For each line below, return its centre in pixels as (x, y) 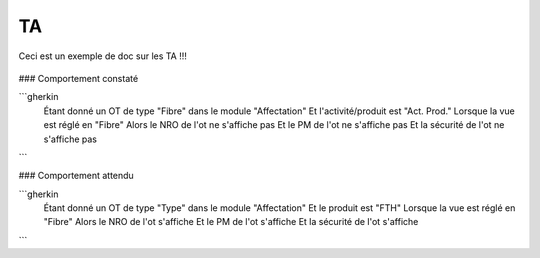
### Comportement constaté (78, 78)
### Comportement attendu (76, 176)
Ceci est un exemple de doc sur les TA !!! (102, 56)
